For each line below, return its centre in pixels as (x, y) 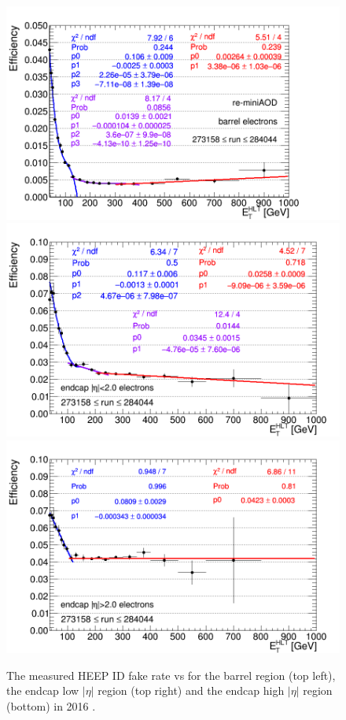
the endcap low (43, 690)
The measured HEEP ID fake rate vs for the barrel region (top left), (171, 675)
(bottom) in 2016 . (51, 705)
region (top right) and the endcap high (191, 690)
